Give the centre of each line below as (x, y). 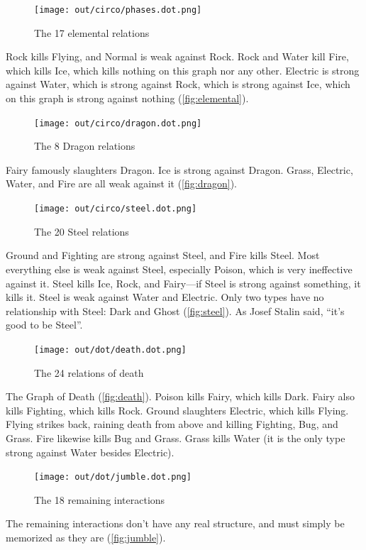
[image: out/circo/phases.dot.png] (118, 10)
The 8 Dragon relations (85, 146)
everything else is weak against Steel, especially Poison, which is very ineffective (179, 269)
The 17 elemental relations (92, 32)
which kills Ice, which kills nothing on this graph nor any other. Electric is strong (183, 70)
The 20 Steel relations (82, 231)
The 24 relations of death (89, 372)
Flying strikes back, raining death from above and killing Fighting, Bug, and (172, 424)
